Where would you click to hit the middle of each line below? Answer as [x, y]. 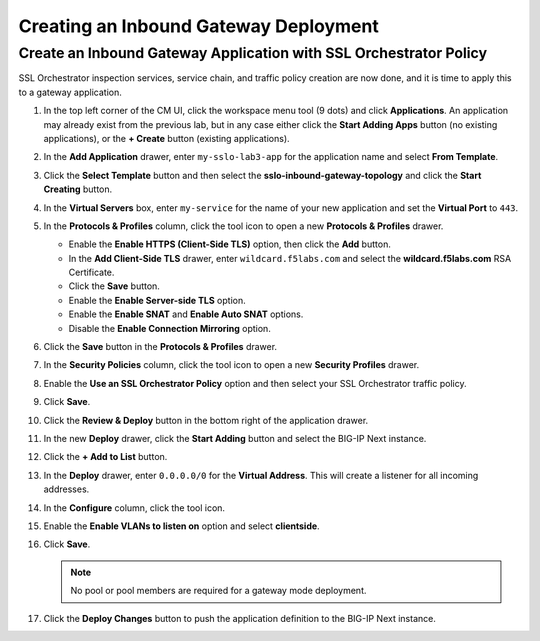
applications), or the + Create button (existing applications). [166, 138]
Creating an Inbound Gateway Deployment [198, 26]
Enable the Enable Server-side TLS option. [157, 300]
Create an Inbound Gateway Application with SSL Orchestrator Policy [253, 53]
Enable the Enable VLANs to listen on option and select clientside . [181, 526]
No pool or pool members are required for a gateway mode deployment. [218, 591]
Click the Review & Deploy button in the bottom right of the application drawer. [206, 420]
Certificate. [91, 272]
